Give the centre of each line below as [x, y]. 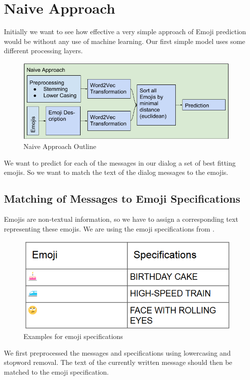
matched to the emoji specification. [56, 372]
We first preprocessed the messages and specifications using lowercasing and [117, 352]
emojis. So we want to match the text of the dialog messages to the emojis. [116, 172]
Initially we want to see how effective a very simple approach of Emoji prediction [125, 32]
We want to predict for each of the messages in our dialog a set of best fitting [120, 162]
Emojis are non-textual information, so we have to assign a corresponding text [121, 219]
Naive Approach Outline [60, 146]
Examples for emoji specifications [73, 336]
